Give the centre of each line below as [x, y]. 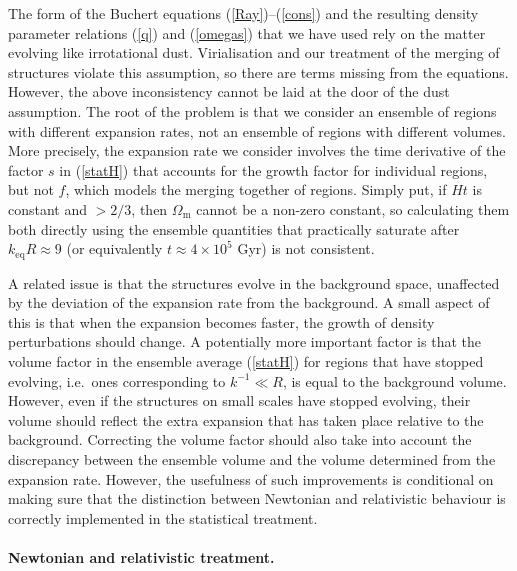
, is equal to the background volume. [394, 380]
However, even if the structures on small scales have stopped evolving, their [239, 400]
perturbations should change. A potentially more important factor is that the [244, 341]
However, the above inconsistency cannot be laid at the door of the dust [229, 91]
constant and [48, 208]
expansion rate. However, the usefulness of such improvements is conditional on [251, 478]
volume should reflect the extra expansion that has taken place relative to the [246, 419]
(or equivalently [114, 248]
